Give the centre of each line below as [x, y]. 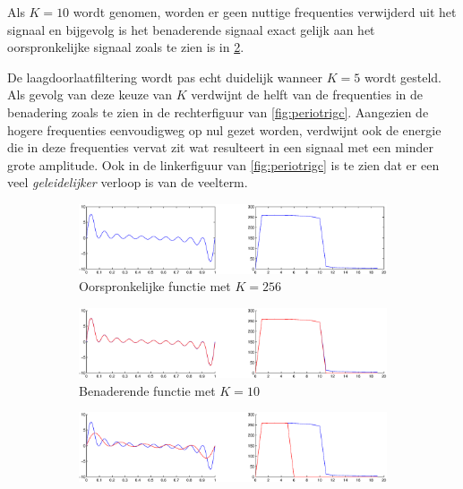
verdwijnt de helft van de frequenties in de [307, 94]
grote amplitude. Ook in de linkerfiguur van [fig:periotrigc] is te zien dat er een [223, 164]
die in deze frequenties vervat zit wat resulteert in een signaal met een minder [220, 147]
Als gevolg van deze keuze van [90, 94]
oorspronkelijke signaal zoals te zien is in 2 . [126, 47]
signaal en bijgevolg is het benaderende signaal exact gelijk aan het [191, 29]
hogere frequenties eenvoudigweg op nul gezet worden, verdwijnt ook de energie [224, 129]
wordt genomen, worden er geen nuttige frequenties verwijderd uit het [265, 12]
